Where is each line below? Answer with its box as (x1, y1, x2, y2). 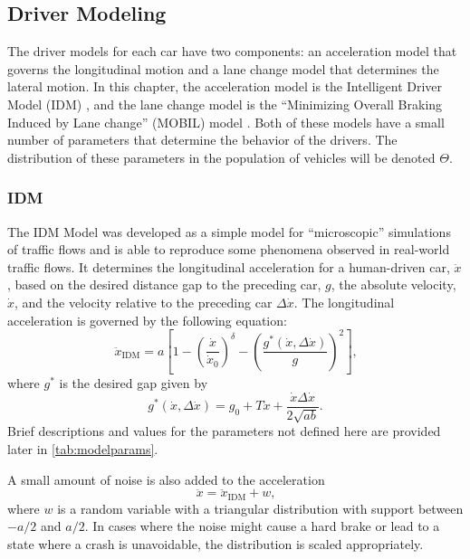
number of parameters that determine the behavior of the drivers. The (7, 130, 398, 149)
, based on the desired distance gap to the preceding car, (7, 275, 321, 294)
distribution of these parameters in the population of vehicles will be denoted (7, 147, 436, 166)
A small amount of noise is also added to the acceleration (7, 469, 325, 488)
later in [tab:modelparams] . (7, 440, 158, 458)
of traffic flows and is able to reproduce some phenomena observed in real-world (7, 240, 450, 259)
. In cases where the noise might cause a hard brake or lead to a (84, 516, 440, 535)
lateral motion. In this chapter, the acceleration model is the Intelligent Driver (7, 77, 443, 96)
